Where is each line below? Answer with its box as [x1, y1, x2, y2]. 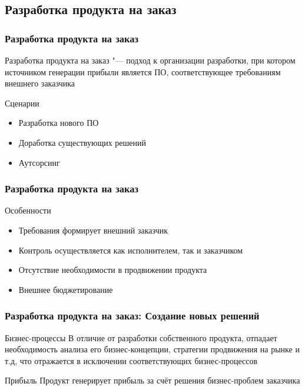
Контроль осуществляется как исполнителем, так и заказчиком [18, 244, 243, 256]
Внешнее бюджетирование [18, 283, 113, 295]
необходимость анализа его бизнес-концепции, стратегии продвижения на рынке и [5, 343, 300, 355]
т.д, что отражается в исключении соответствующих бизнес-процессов [5, 354, 258, 366]
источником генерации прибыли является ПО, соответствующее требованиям [5, 65, 281, 78]
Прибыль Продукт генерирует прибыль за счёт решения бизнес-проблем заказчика [5, 374, 300, 386]
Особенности [5, 204, 51, 216]
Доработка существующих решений [18, 136, 146, 148]
